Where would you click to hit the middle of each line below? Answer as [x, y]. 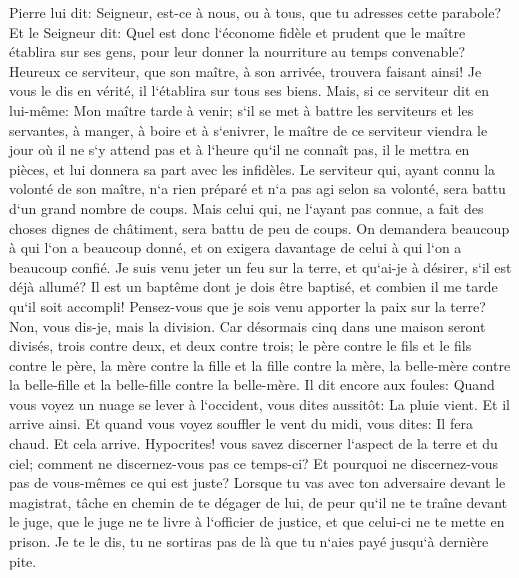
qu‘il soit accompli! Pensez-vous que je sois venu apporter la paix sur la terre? [247, 305]
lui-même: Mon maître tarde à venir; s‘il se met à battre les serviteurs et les [241, 109]
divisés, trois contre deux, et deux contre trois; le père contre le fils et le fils [240, 345]
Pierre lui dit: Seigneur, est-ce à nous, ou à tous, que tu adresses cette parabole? [255, 12]
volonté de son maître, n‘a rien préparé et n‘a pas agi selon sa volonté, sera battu [257, 188]
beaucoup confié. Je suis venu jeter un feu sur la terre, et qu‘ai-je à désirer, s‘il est [260, 266]
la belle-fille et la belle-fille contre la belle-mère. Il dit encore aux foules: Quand [252, 384]
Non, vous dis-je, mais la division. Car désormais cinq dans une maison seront [247, 325]
